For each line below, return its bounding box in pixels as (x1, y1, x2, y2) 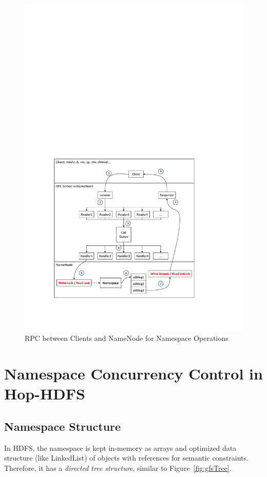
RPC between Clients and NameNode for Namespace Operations (25, 333, 228, 344)
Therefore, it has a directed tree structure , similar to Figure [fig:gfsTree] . (4, 462, 232, 473)
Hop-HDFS (4, 383, 85, 404)
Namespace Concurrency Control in (4, 362, 263, 384)
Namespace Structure (4, 418, 121, 434)
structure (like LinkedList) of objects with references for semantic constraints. (4, 452, 249, 463)
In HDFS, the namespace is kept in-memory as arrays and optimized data (4, 442, 237, 453)
